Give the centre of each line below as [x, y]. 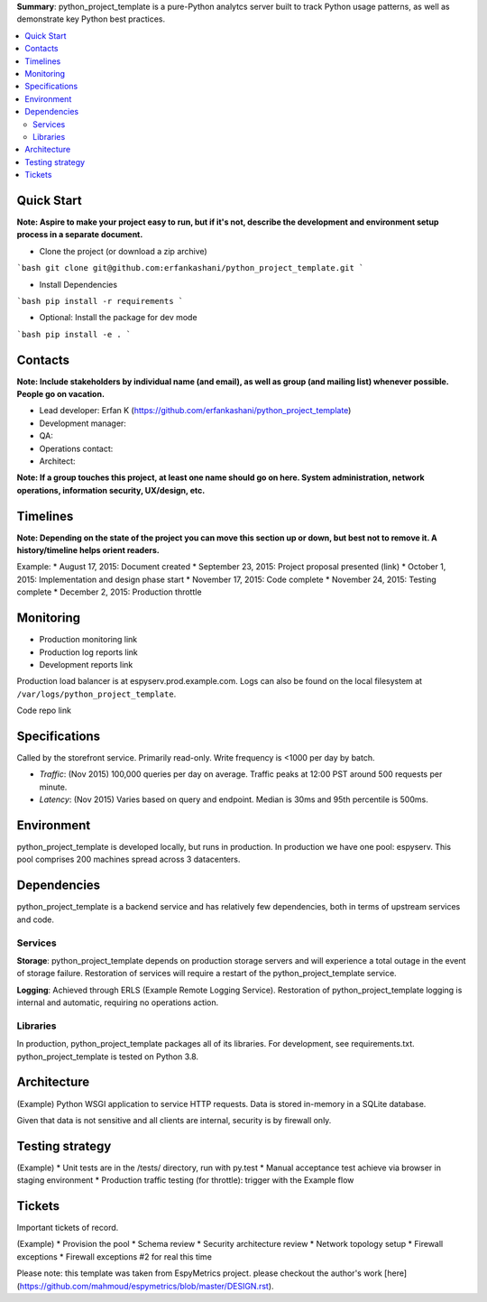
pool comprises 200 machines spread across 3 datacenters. [129, 859]
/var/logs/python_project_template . [96, 694]
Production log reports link [89, 652]
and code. [35, 919]
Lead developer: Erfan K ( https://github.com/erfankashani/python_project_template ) [195, 411]
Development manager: [83, 423]
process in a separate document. [80, 235]
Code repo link [44, 711]
